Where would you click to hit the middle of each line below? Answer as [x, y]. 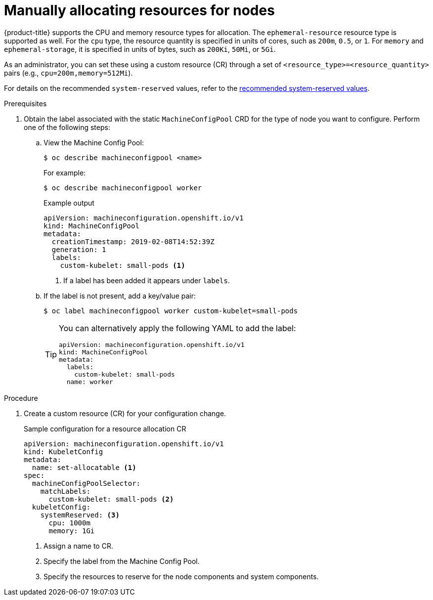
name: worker [90, 382]
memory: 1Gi [72, 531]
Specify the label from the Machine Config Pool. [122, 561]
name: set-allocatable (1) [84, 467]
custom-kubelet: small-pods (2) [111, 499]
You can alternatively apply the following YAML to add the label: [177, 328]
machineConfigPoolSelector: [86, 483]
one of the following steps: [67, 127]
